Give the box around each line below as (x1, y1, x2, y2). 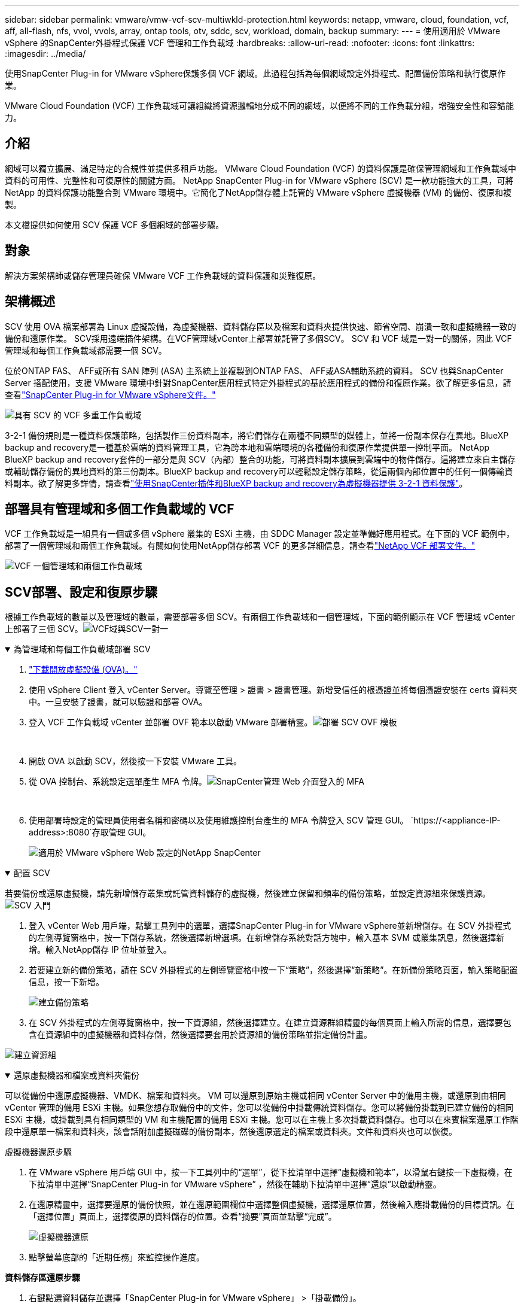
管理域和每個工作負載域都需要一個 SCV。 (5, 345, 167, 355)
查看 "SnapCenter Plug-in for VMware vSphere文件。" (5, 389, 216, 400)
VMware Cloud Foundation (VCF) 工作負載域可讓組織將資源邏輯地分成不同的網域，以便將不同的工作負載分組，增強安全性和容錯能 (5, 101, 514, 111)
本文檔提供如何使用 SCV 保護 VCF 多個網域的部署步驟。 (5, 219, 224, 230)
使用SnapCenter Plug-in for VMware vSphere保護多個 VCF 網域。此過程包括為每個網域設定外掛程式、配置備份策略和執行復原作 (5, 68, 506, 78)
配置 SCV (13, 868, 50, 879)
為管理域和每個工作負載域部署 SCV (13, 644, 151, 655)
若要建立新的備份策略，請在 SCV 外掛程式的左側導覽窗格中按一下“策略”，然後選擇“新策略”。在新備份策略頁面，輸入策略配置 (29, 965, 518, 975)
